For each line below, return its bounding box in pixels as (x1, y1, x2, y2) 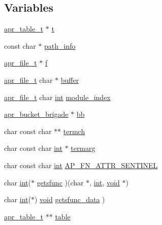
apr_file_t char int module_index (4, 91, 111, 102)
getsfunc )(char (37, 177, 84, 187)
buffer (60, 74, 79, 85)
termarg (71, 143, 95, 153)
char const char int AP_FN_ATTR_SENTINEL (4, 159, 158, 170)
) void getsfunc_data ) (34, 194, 105, 205)
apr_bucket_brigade (4, 109, 69, 119)
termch (63, 125, 85, 136)
